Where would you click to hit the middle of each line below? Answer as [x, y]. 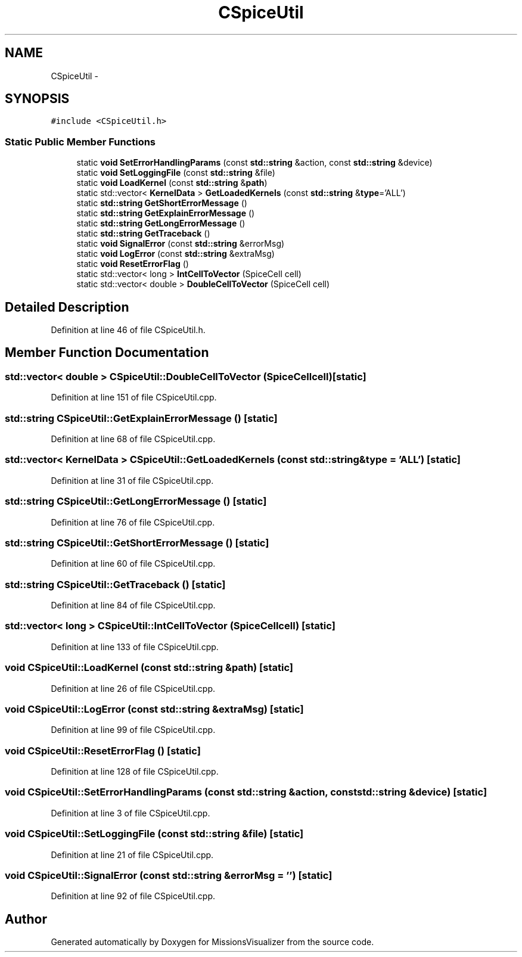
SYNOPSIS [37, 99]
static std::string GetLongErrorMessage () [161, 223]
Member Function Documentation [107, 353]
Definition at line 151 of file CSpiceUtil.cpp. [134, 397]
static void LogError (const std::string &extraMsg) [175, 254]
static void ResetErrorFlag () [133, 264]
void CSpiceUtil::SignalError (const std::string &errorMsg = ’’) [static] [169, 875]
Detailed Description [67, 307]
